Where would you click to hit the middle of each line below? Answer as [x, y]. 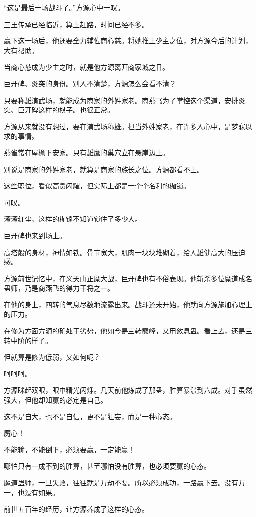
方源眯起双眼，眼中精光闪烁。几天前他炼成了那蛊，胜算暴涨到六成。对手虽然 [128, 390]
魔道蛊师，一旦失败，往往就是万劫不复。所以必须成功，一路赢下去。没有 [121, 482]
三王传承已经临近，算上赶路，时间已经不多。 [76, 24]
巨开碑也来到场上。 [35, 235]
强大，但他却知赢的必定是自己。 [56, 400]
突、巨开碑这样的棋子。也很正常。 [59, 110]
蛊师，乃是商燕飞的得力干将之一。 [59, 288]
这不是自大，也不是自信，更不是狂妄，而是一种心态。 [90, 416]
